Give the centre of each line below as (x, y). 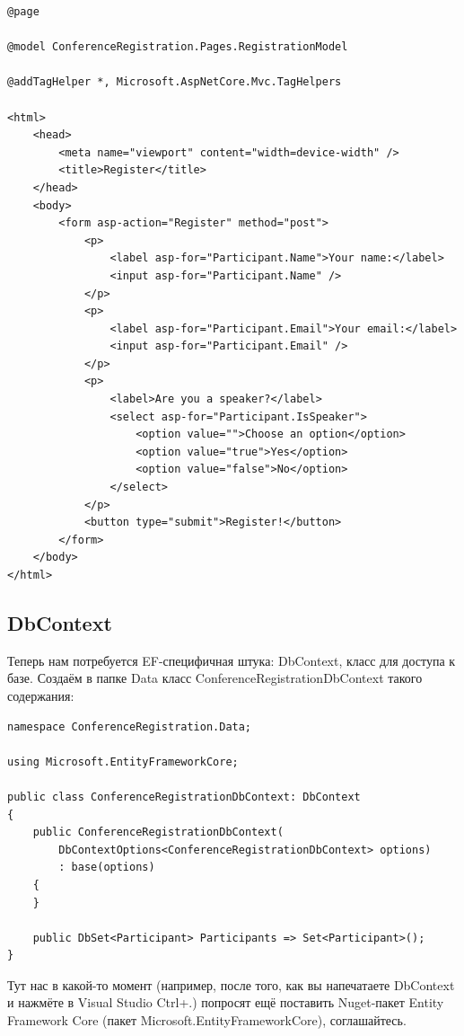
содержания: (41, 695)
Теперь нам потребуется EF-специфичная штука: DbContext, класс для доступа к (232, 660)
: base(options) (107, 868)
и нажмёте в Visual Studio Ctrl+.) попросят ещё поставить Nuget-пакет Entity (226, 1002)
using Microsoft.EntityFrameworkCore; (123, 762)
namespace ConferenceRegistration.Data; (130, 726)
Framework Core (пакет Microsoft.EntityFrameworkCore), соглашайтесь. (207, 1020)
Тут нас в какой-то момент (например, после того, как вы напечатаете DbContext (231, 984)
